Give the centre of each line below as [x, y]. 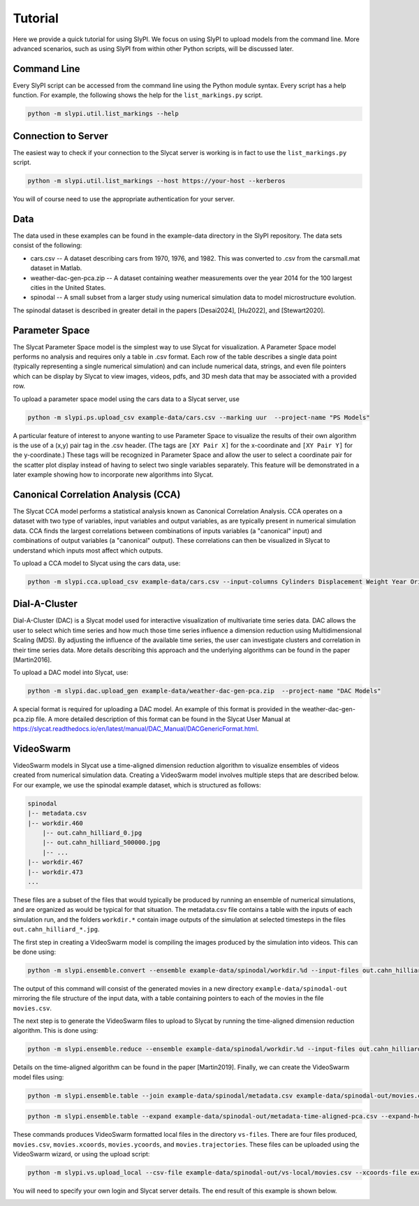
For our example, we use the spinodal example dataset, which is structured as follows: [137, 785]
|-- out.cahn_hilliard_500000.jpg [101, 843]
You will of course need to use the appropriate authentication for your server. [124, 199]
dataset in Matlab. [56, 268]
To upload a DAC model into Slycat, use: [71, 673]
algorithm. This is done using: [56, 1031]
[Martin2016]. [32, 660]
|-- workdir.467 [56, 862]
